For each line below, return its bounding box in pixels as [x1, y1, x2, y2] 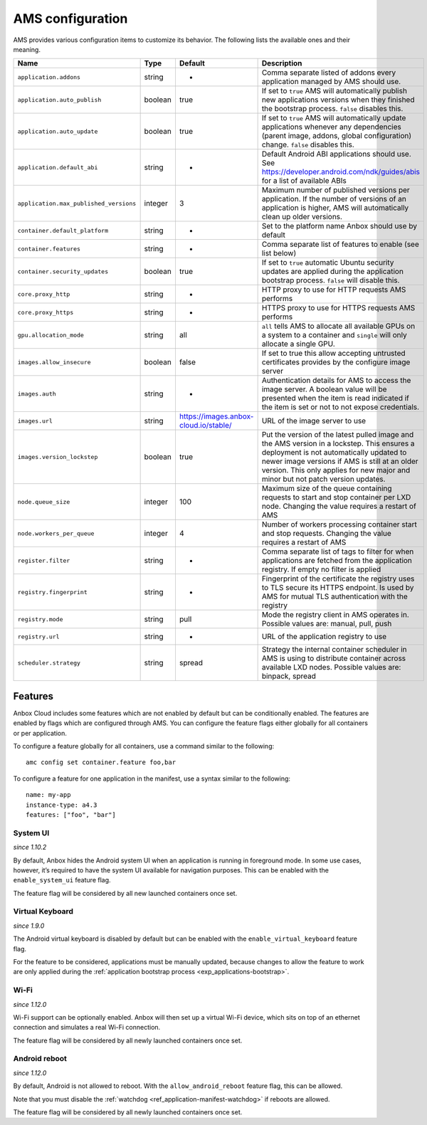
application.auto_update [17, 127, 98, 135]
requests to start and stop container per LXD [261, 492, 411, 502]
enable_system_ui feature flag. [13, 876, 111, 884]
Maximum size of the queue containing [261, 484, 392, 494]
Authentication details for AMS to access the [261, 376, 411, 386]
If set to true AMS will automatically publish [261, 86, 407, 96]
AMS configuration [13, 11, 128, 26]
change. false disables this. [261, 139, 355, 149]
